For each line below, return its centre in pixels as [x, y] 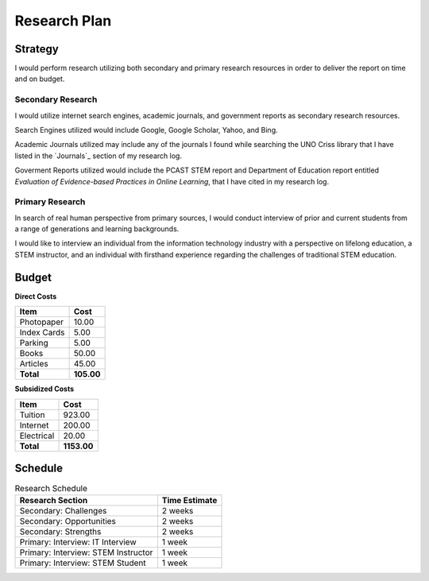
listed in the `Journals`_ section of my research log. [99, 156]
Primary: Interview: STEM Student [83, 563]
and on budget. [40, 79]
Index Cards [42, 332]
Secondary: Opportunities [68, 521]
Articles [34, 364]
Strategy [37, 49]
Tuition [32, 415]
